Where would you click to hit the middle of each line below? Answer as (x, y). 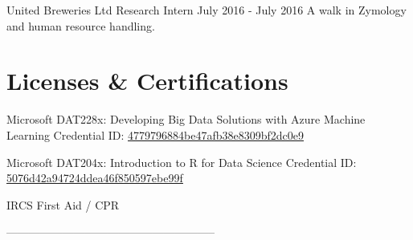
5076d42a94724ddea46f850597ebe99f (95, 178)
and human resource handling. (81, 25)
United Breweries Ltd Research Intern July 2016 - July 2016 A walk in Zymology (206, 10)
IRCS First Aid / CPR (63, 204)
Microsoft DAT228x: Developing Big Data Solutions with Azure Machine (186, 119)
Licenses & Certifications (147, 81)
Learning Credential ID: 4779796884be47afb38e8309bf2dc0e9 (155, 134)
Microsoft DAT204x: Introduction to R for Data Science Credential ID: (182, 162)
